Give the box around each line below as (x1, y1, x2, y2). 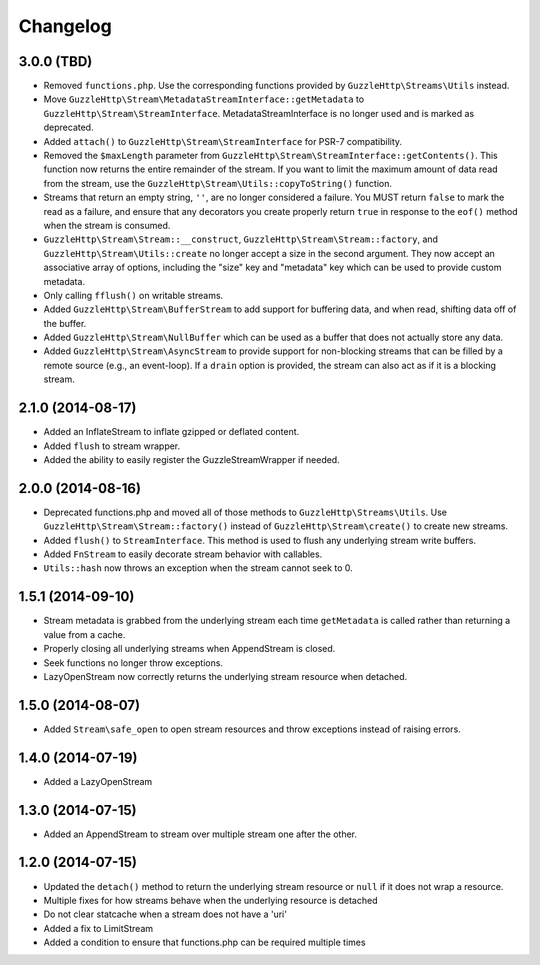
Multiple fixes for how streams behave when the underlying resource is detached (43, 894, 378, 906)
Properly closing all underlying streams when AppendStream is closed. (43, 643, 336, 655)
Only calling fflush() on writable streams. (43, 289, 224, 301)
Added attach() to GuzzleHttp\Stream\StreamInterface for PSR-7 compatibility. (43, 135, 403, 147)
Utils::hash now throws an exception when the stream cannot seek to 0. (43, 562, 354, 574)
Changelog (18, 15, 112, 37)
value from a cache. (43, 628, 126, 640)
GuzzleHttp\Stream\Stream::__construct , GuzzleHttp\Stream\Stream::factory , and (43, 233, 439, 245)
